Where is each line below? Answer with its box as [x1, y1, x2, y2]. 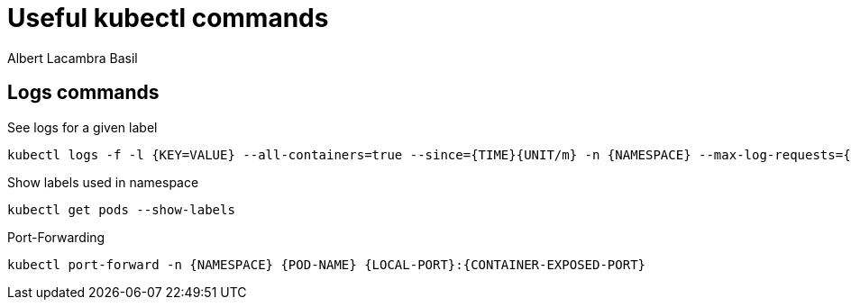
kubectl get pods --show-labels [7, 202, 235, 217]
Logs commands [7, 81, 160, 104]
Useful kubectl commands [7, 3, 329, 33]
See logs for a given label [7, 119, 158, 135]
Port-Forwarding [7, 229, 105, 245]
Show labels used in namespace [7, 174, 199, 190]
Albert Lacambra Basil [7, 50, 138, 66]
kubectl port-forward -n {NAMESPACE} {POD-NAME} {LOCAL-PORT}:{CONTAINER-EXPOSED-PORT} [7, 257, 646, 272]
